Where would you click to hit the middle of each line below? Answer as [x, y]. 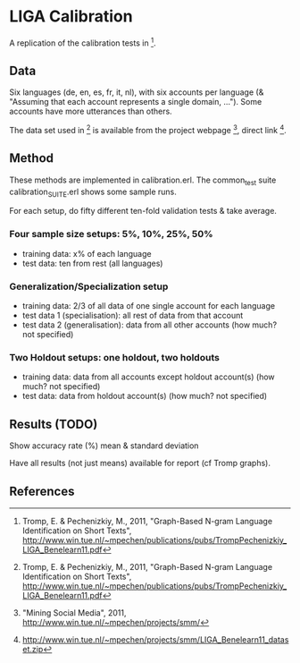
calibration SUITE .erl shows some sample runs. [93, 192]
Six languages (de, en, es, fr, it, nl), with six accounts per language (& [137, 92]
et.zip [33, 649]
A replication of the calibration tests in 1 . [83, 42]
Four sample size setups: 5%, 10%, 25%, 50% [111, 234]
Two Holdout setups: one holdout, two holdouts [115, 357]
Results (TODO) [54, 424]
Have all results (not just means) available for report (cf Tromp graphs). [140, 463]
